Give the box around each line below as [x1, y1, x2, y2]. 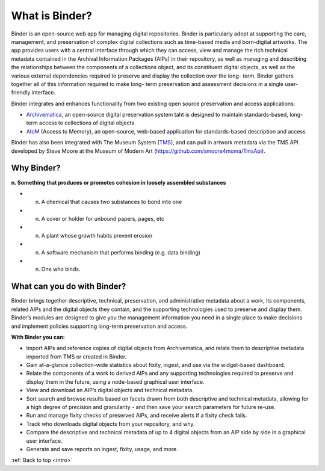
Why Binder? [11, 163, 61, 173]
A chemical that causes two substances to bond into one [41, 199, 182, 206]
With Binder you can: [11, 333, 66, 340]
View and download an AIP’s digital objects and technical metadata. [26, 387, 194, 394]
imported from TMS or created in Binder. [26, 352, 127, 360]
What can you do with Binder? [11, 282, 126, 292]
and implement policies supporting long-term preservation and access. [11, 322, 188, 330]
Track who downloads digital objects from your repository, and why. [26, 420, 195, 427]
